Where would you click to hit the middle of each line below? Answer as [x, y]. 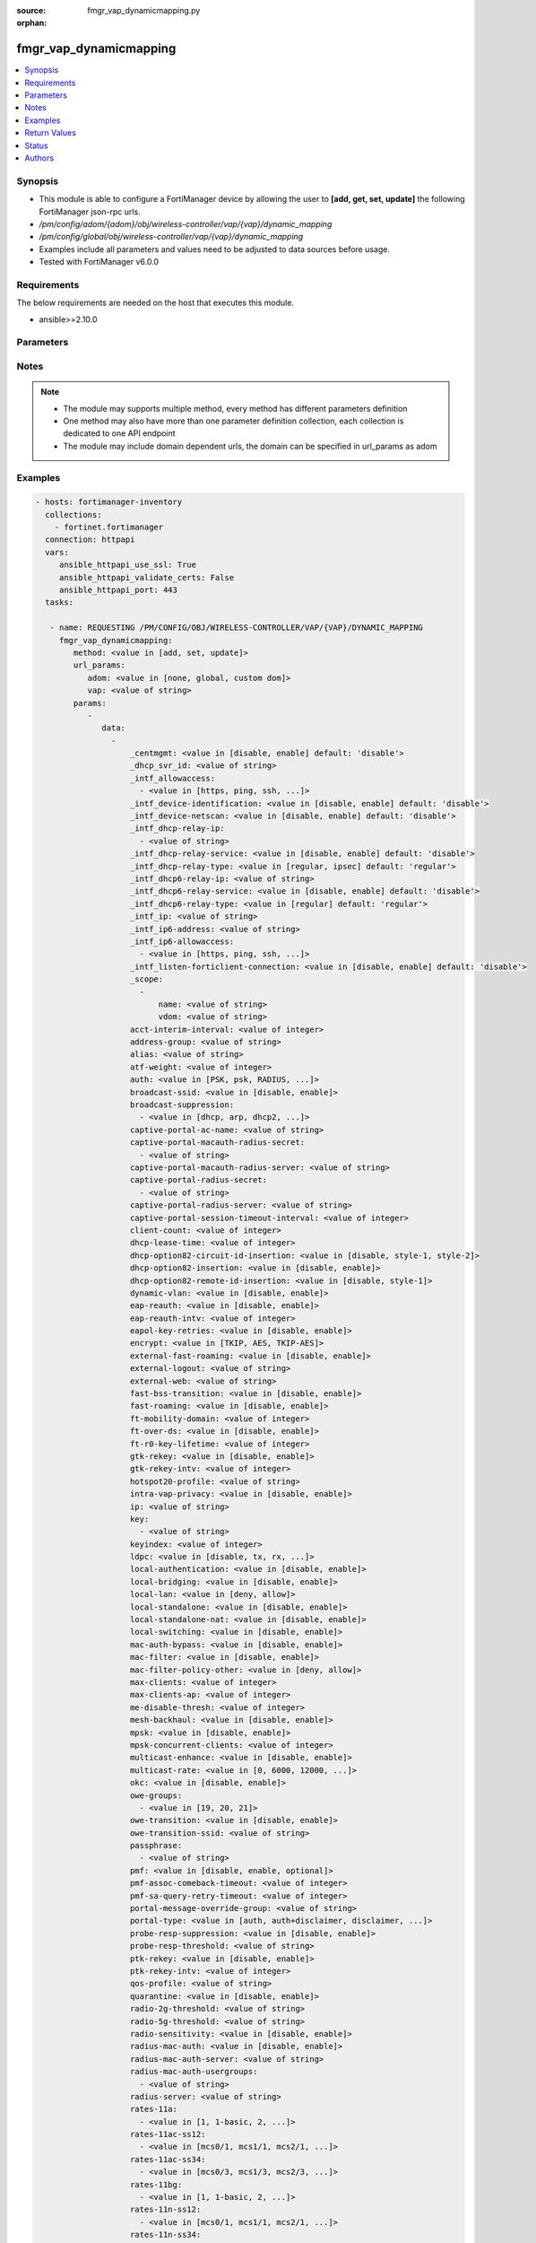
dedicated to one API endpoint [119, 433]
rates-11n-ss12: [166, 2210]
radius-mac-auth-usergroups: [194, 2072]
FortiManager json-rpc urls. [90, 212]
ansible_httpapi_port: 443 [118, 590]
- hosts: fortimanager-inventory [109, 502]
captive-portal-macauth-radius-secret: [218, 1143]
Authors [39, 158]
